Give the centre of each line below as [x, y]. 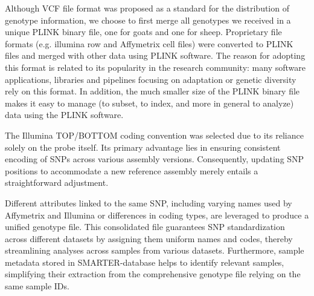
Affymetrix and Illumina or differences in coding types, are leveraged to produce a [157, 215]
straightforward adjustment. [57, 183]
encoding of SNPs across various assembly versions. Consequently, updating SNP [155, 159]
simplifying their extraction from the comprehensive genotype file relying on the [153, 274]
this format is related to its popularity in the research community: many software [155, 67]
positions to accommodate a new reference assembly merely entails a [132, 170]
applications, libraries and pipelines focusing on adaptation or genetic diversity [151, 79]
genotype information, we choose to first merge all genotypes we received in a [148, 20]
